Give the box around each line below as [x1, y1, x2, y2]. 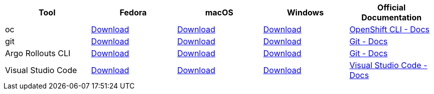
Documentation [361, 12, 422, 22]
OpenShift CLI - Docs [349, 24, 430, 34]
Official [377, 2, 406, 12]
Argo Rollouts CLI [5, 48, 71, 58]
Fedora [119, 7, 147, 17]
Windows [287, 7, 324, 17]
